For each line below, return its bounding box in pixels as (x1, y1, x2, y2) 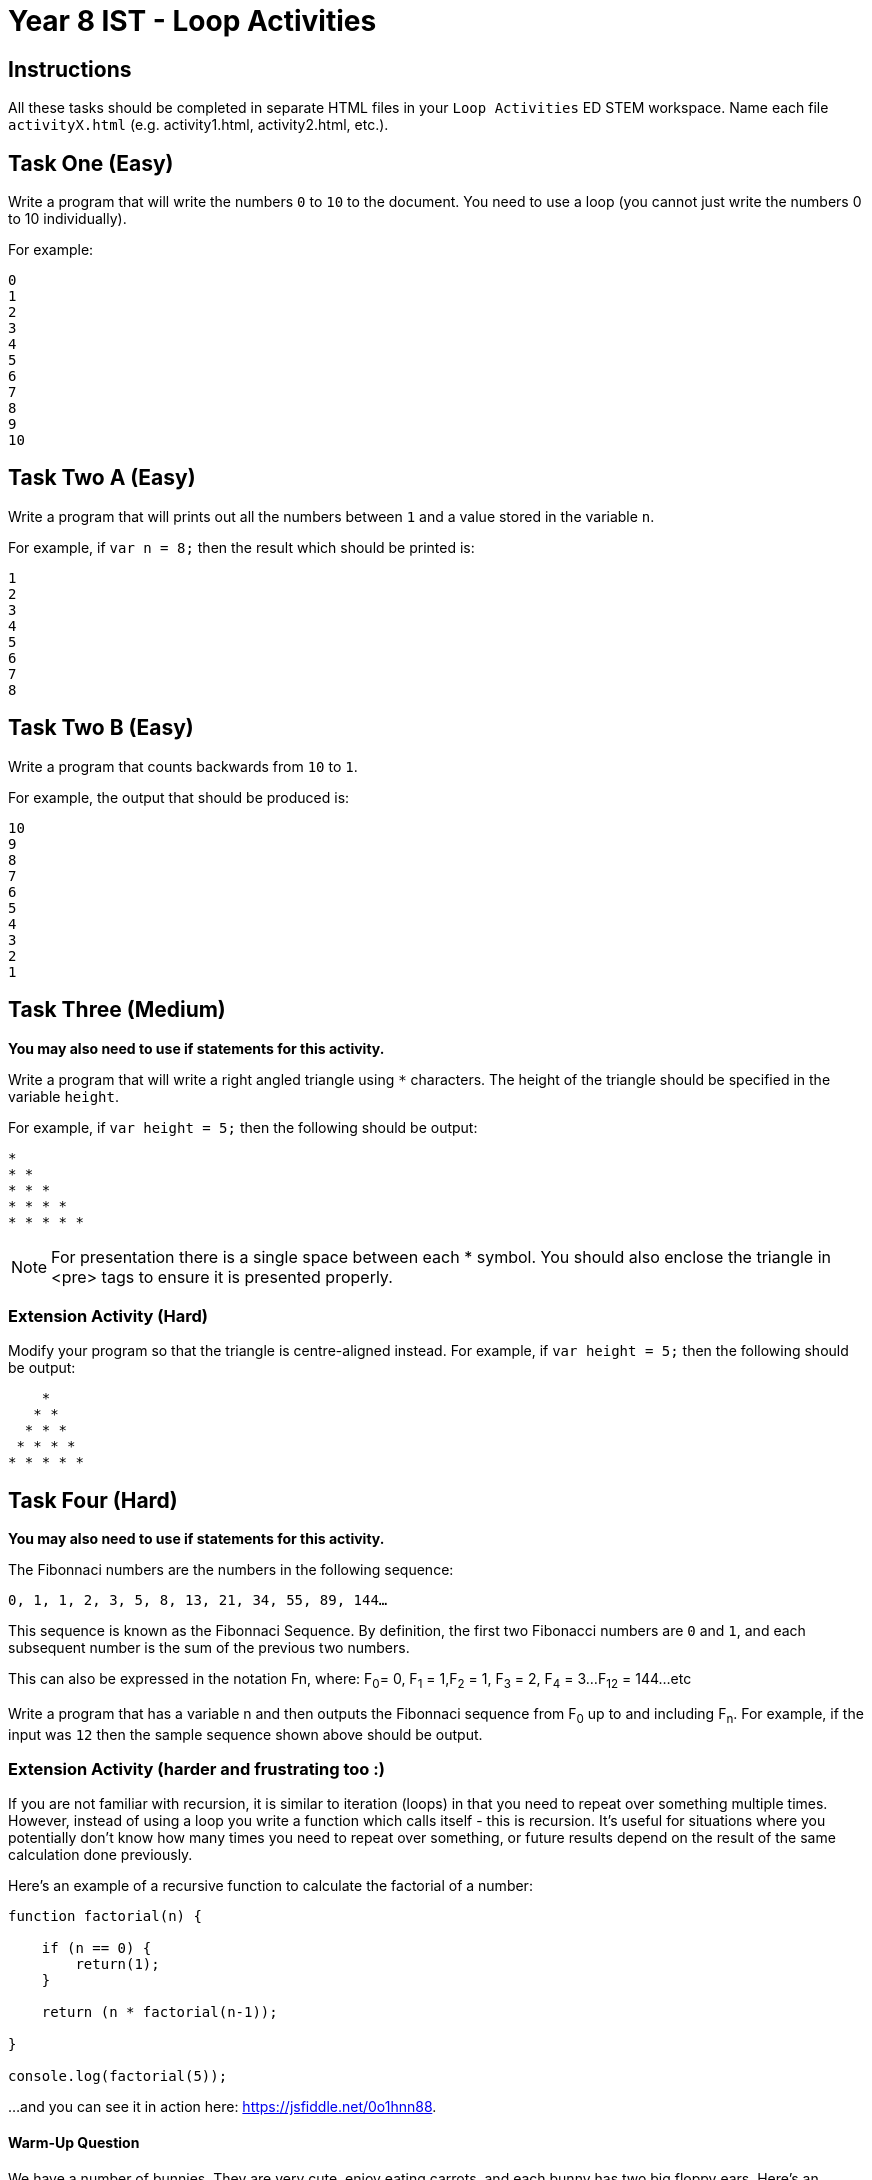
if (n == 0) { (41, 1940, 152, 1957)
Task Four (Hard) (8, 1487, 178, 1513)
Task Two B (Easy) (8, 715, 194, 741)
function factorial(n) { (8, 1908, 202, 1925)
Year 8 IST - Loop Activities (8, 4, 377, 38)
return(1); (75, 1956, 160, 1973)
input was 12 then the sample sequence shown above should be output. (8, 1725, 483, 1743)
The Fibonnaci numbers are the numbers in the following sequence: (8, 1561, 454, 1579)
